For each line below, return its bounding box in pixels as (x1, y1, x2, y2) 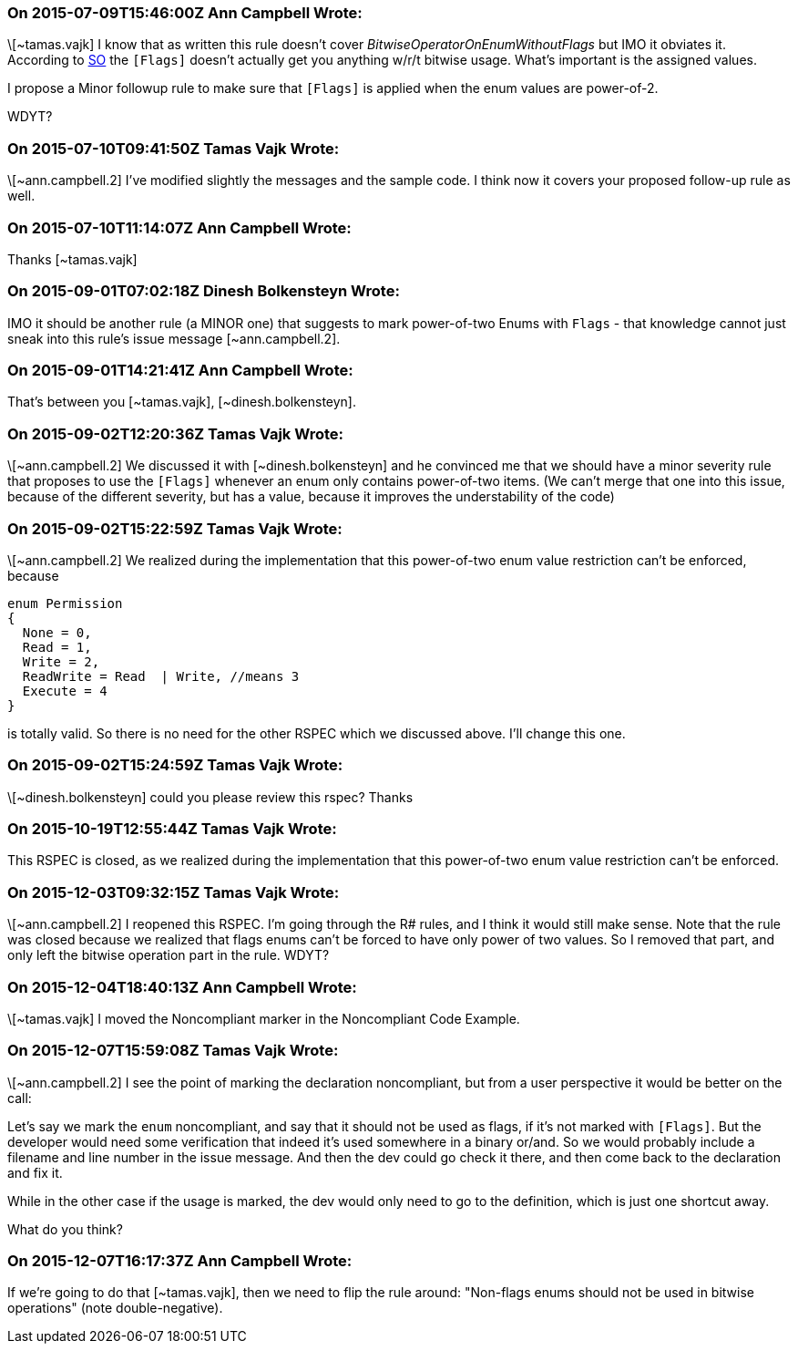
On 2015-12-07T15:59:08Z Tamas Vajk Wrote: (7, 1041, 339, 1060)
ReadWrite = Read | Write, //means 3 (22, 668, 300, 684)
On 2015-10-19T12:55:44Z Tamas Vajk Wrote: (7, 820, 337, 838)
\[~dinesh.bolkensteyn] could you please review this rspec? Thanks (7, 789, 414, 805)
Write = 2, (22, 654, 100, 669)
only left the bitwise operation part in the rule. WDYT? (7, 947, 330, 964)
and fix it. (7, 1164, 63, 1181)
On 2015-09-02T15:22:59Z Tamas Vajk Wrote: (7, 519, 343, 538)
